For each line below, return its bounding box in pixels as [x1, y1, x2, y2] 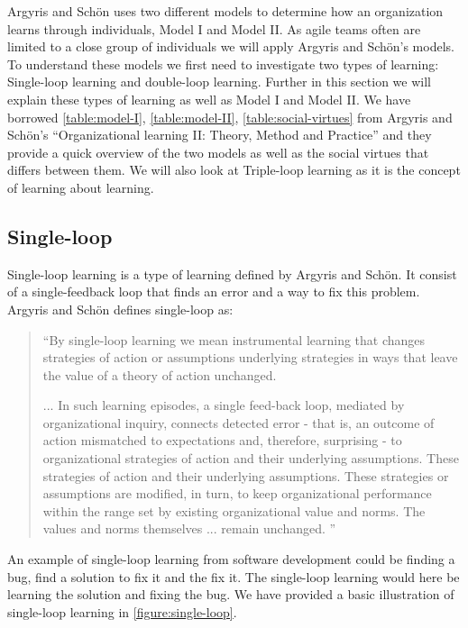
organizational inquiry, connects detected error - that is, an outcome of [42, 413, 435, 432]
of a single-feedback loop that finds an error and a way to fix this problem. [7, 282, 420, 301]
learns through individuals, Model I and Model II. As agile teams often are [7, 19, 421, 38]
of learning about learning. [7, 177, 154, 196]
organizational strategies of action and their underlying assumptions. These [42, 449, 459, 468]
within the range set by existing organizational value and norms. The [42, 501, 426, 520]
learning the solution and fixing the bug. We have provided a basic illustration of [7, 585, 454, 604]
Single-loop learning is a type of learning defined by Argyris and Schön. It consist [7, 264, 457, 283]
